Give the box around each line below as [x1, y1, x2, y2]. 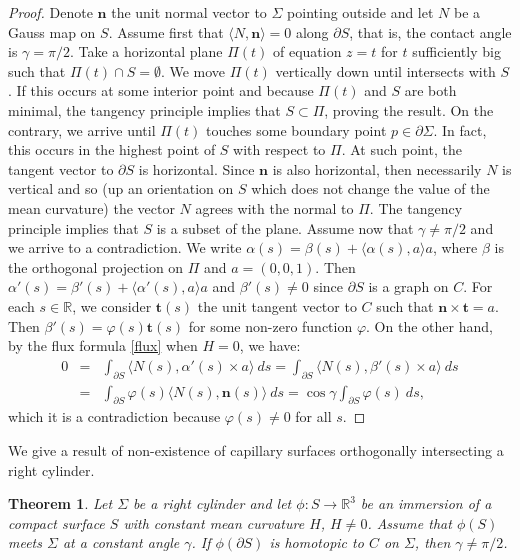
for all [295, 406, 332, 427]
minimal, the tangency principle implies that [8, 99, 281, 120]
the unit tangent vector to [197, 295, 357, 316]
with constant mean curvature [123, 512, 305, 533]
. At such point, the [341, 139, 462, 160]
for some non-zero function [188, 315, 353, 336]
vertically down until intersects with [275, 60, 496, 81]
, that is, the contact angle [349, 21, 512, 42]
